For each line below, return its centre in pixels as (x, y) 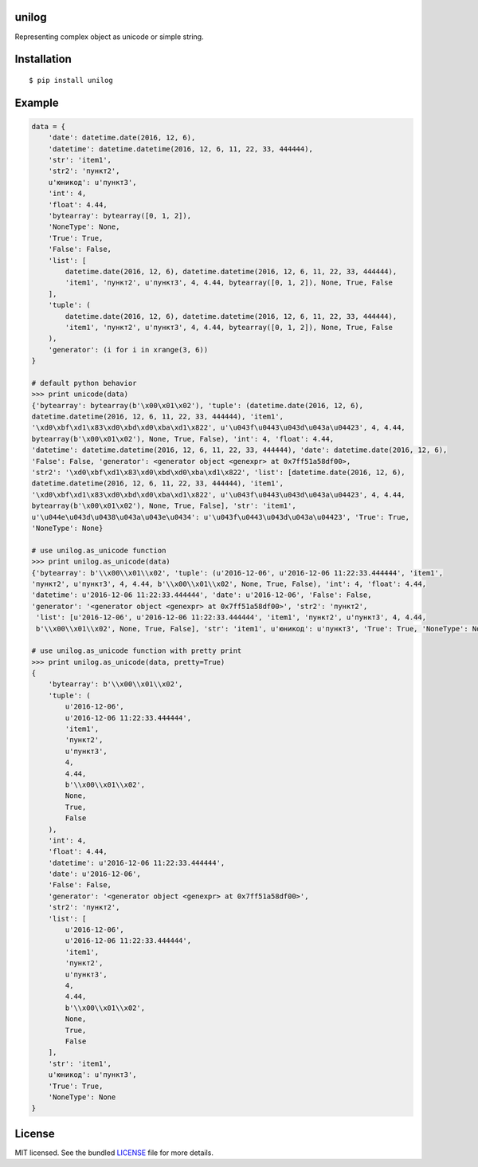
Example (37, 102)
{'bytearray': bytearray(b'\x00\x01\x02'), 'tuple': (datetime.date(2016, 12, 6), (198, 405)
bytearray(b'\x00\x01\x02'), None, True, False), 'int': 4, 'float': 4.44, (183, 439)
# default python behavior (84, 383)
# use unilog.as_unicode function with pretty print (137, 651)
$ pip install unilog (71, 80)
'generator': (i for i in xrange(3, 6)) (128, 350)
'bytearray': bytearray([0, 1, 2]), (119, 216)
